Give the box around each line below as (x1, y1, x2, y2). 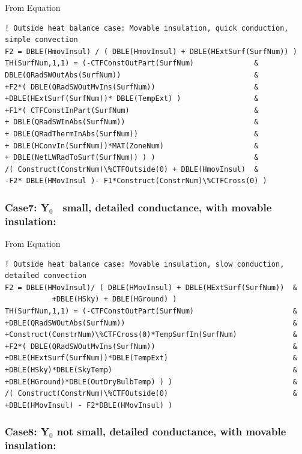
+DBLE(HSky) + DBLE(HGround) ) (52, 295, 177, 304)
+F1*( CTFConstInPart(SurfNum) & (5, 106, 259, 115)
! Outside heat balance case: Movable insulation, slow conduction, (5, 259, 285, 268)
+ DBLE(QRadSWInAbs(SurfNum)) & (5, 118, 259, 127)
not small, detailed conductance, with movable (56, 424, 286, 439)
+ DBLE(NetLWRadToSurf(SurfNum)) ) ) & (5, 153, 259, 162)
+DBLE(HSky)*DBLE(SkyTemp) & (5, 365, 297, 374)
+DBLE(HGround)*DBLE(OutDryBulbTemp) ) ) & (5, 377, 297, 386)
